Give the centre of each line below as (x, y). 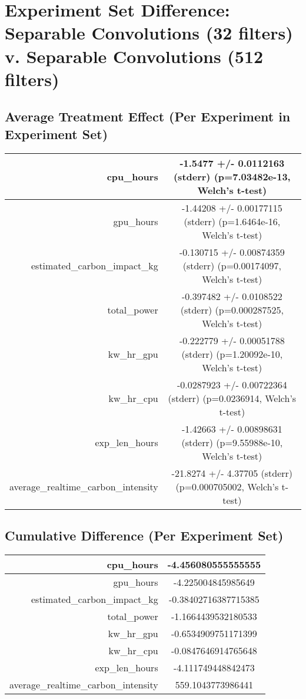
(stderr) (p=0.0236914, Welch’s (232, 398)
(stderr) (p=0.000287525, (232, 309)
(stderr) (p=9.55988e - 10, (232, 442)
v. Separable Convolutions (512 (134, 56)
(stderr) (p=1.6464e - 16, (232, 221)
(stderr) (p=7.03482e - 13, (232, 176)
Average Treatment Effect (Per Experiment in (148, 116)
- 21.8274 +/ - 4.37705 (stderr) (232, 473)
